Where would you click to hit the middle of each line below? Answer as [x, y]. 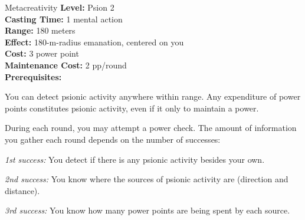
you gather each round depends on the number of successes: [113, 139]
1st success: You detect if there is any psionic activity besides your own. [135, 159]
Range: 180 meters [40, 30]
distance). [22, 190]
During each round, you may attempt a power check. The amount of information [151, 128]
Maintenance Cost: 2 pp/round [66, 65]
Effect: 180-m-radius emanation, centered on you [94, 42]
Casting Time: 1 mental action [64, 19]
